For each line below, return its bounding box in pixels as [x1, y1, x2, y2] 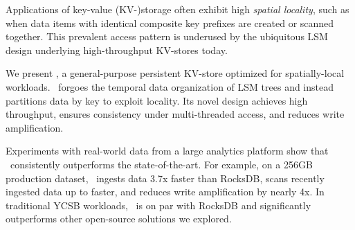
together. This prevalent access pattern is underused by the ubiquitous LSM [6, 29, 328, 44]
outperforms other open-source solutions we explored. [6, 211, 232, 226]
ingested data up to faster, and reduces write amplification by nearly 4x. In [6, 184, 325, 199]
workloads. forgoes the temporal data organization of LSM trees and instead [6, 79, 334, 94]
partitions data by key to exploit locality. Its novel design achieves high [6, 93, 308, 107]
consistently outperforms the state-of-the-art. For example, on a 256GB [10, 157, 313, 171]
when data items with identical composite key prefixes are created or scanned [6, 15, 334, 30]
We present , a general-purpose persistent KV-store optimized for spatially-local [6, 66, 345, 80]
